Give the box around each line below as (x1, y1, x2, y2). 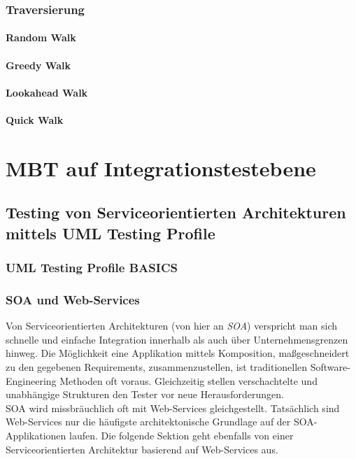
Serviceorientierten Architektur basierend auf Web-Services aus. (6, 442, 278, 456)
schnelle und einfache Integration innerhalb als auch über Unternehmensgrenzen (6, 332, 348, 346)
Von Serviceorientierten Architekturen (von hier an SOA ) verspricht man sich (6, 318, 338, 333)
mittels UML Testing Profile (6, 222, 215, 243)
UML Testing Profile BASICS (6, 259, 178, 276)
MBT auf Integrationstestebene (6, 153, 316, 182)
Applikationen (6, 428, 66, 442)
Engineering (6, 373, 57, 388)
